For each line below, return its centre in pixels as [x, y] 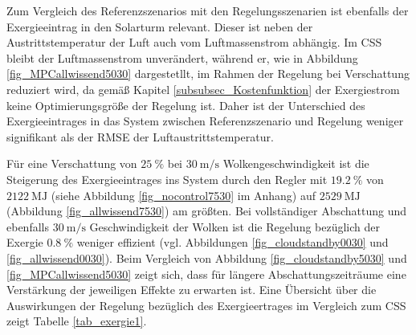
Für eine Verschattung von [72, 163]
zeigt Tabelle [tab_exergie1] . [77, 321]
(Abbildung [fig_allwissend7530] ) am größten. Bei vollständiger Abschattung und [207, 211]
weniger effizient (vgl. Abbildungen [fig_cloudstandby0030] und [232, 242]
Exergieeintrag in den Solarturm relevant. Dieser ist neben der [160, 26]
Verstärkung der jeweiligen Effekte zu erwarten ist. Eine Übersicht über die [192, 290]
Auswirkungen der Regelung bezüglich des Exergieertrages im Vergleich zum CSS [206, 305]
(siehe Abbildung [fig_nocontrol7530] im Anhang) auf [183, 195]
